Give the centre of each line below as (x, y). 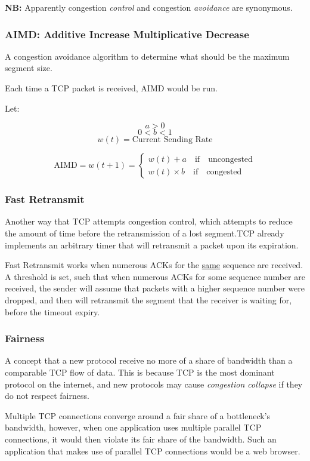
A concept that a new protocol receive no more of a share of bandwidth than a (149, 360)
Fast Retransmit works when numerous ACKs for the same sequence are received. (154, 265)
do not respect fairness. (47, 396)
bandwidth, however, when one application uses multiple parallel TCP (133, 427)
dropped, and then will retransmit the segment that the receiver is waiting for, (148, 299)
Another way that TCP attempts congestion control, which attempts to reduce (149, 221)
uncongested (230, 159)
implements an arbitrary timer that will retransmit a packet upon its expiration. (152, 245)
